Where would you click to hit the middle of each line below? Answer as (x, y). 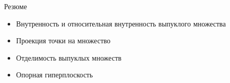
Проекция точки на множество (63, 40)
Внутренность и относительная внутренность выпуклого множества (121, 23)
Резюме (16, 6)
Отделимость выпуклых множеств (69, 57)
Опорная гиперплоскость (54, 75)
